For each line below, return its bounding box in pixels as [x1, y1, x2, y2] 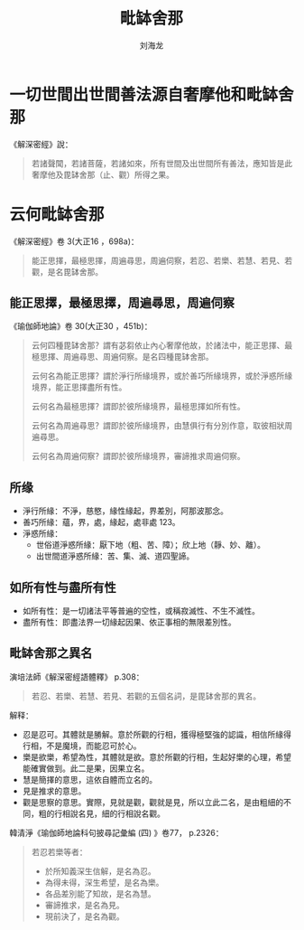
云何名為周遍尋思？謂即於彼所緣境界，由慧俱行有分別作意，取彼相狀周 [31, 420, 293, 431]
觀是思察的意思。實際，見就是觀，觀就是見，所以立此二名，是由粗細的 [22, 796, 284, 807]
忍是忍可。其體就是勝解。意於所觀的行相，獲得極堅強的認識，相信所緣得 [22, 728, 291, 739]
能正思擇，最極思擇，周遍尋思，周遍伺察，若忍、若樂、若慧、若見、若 [31, 255, 293, 266]
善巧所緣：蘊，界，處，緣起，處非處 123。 [22, 517, 180, 528]
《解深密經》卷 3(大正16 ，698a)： [9, 236, 139, 247]
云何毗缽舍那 [9, 204, 106, 224]
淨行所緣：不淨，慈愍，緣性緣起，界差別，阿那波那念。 [22, 505, 228, 516]
